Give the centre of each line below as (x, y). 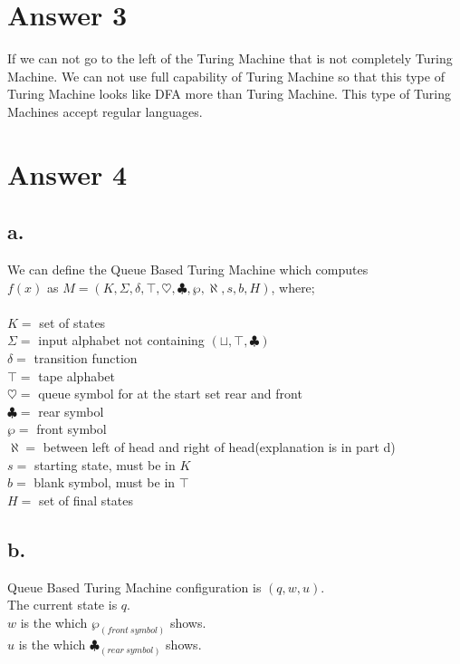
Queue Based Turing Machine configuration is (134, 587)
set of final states (86, 500)
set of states (72, 322)
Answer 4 (67, 173)
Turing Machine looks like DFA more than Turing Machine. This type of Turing (229, 94)
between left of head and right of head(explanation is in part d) (219, 447)
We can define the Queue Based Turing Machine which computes (188, 269)
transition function (86, 358)
